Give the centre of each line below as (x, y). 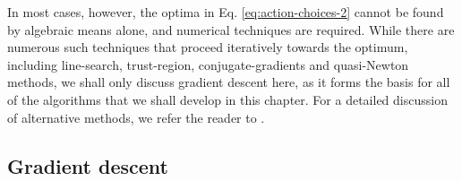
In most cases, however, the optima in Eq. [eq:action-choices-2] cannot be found (226, 12)
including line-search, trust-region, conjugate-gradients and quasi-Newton (208, 64)
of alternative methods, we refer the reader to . (136, 117)
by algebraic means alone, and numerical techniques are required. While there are (231, 29)
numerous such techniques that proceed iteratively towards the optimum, (208, 47)
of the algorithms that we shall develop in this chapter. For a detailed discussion (227, 99)
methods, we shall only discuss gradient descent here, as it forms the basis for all (229, 82)
